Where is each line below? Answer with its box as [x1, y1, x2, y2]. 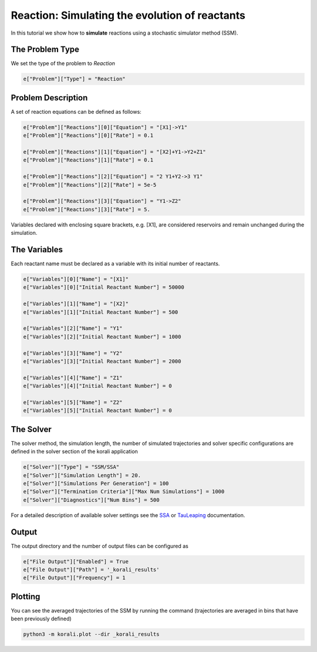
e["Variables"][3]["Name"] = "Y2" [23, 350, 123, 356]
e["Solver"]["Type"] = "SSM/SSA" [23, 464, 120, 471]
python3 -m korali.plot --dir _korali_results [23, 631, 160, 638]
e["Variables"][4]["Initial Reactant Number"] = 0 [23, 383, 173, 390]
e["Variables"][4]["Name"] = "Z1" [23, 374, 123, 381]
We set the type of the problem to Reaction [11, 60, 116, 67]
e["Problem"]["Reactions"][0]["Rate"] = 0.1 [23, 132, 154, 139]
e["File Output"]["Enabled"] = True [23, 558, 129, 565]
